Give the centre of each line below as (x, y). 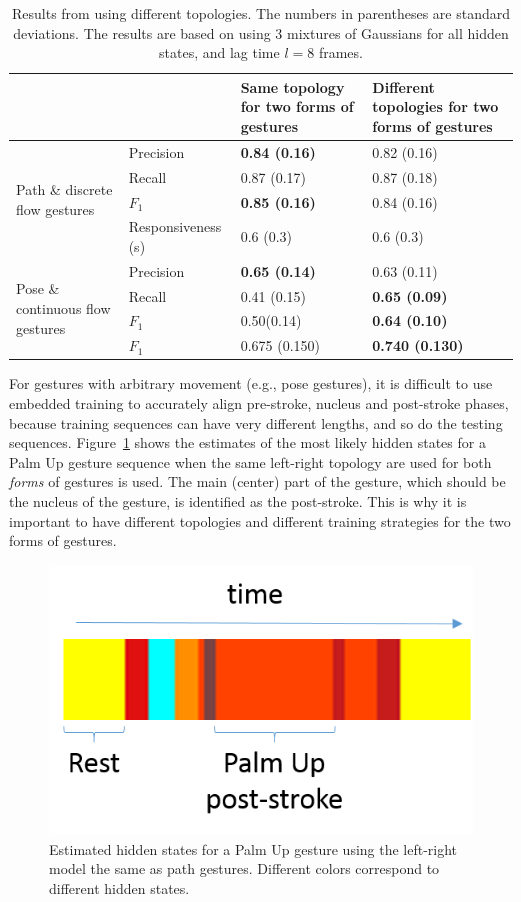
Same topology (292, 86)
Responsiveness (175, 226)
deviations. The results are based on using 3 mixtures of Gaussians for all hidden (261, 32)
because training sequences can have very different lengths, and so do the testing (256, 422)
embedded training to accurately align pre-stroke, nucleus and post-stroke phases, (259, 403)
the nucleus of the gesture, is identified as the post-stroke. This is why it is (238, 500)
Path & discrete (64, 189)
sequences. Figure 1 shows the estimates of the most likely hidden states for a (247, 442)
